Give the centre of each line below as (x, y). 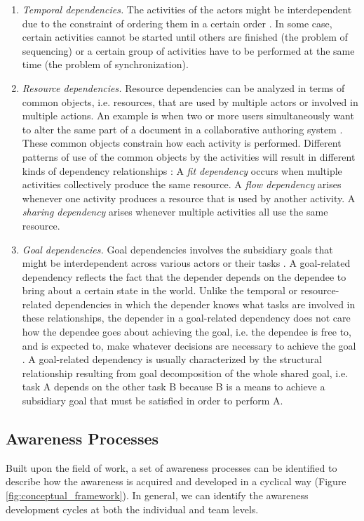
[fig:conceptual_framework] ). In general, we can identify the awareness (157, 495)
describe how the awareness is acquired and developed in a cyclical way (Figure (176, 481)
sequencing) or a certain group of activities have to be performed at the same (188, 50)
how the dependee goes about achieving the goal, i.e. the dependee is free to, (187, 332)
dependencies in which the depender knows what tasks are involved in (205, 304)
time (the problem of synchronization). (105, 64)
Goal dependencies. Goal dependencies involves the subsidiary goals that (177, 249)
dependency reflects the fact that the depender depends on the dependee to (184, 276)
